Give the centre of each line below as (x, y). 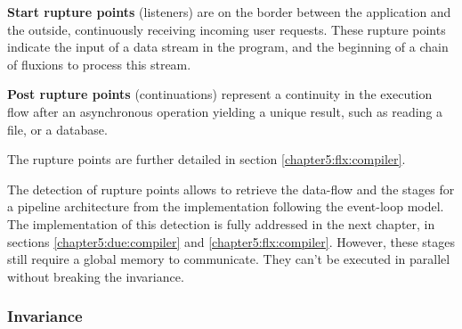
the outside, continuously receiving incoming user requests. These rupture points (227, 29)
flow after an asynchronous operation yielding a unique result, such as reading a (225, 111)
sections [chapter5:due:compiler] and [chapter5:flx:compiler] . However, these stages (231, 241)
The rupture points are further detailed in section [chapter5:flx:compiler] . (207, 159)
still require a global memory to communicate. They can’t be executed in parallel (229, 259)
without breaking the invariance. (96, 276)
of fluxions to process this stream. (99, 64)
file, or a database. (57, 129)
